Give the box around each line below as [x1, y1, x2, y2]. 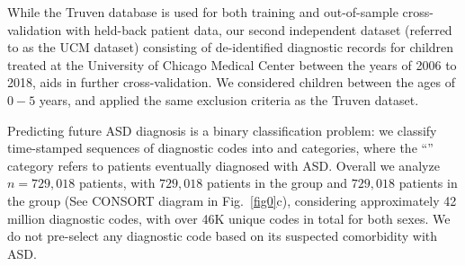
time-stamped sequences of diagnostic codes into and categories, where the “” [7, 138, 434, 157]
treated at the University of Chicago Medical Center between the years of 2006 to [7, 55, 457, 74]
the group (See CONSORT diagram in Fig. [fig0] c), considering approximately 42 [7, 191, 457, 209]
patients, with [78, 173, 156, 192]
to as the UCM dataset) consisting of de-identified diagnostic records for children [7, 38, 454, 57]
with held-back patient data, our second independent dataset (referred [65, 20, 452, 39]
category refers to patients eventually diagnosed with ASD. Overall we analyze [7, 155, 440, 174]
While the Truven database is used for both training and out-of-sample [7, 3, 398, 21]
